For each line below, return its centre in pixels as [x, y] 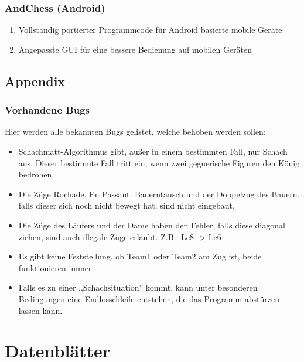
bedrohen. [36, 174]
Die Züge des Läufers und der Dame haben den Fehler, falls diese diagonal [152, 225]
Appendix [35, 81]
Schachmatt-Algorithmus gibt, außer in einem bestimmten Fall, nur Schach [153, 151]
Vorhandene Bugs [47, 110]
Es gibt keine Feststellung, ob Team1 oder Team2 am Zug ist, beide [140, 256]
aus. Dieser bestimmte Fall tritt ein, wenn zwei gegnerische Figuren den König [159, 163]
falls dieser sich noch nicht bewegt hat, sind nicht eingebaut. [127, 205]
